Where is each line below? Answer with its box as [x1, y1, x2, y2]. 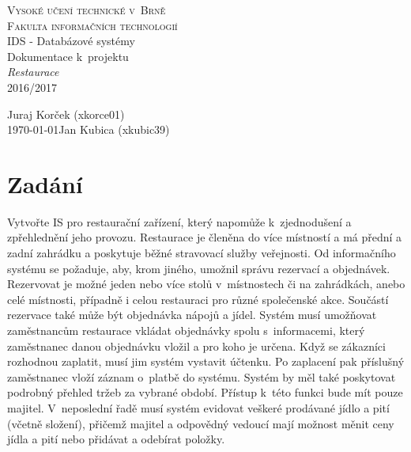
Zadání [7, 167, 83, 199]
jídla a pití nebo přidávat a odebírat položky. [7, 431, 225, 447]
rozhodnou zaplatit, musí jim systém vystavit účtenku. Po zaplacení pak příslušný [7, 353, 405, 370]
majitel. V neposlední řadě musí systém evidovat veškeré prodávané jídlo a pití [7, 400, 390, 416]
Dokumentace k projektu [7, 47, 129, 64]
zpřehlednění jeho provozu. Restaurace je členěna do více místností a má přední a [7, 229, 402, 245]
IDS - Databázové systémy [7, 32, 135, 49]
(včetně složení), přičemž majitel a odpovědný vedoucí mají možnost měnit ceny [7, 415, 394, 431]
